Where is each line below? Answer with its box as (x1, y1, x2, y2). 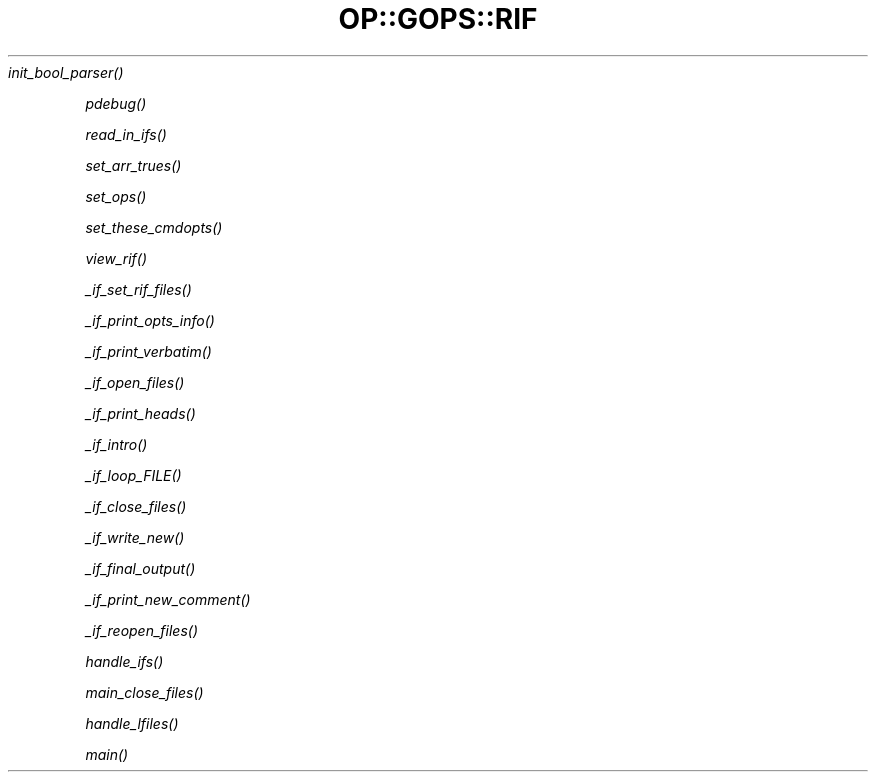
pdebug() (85, 94, 147, 112)
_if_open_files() (85, 373, 185, 391)
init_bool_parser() (8, 63, 124, 81)
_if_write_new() (85, 528, 185, 546)
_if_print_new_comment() (85, 590, 251, 608)
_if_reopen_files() (85, 621, 198, 639)
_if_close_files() (85, 497, 187, 515)
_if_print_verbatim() (85, 342, 212, 360)
